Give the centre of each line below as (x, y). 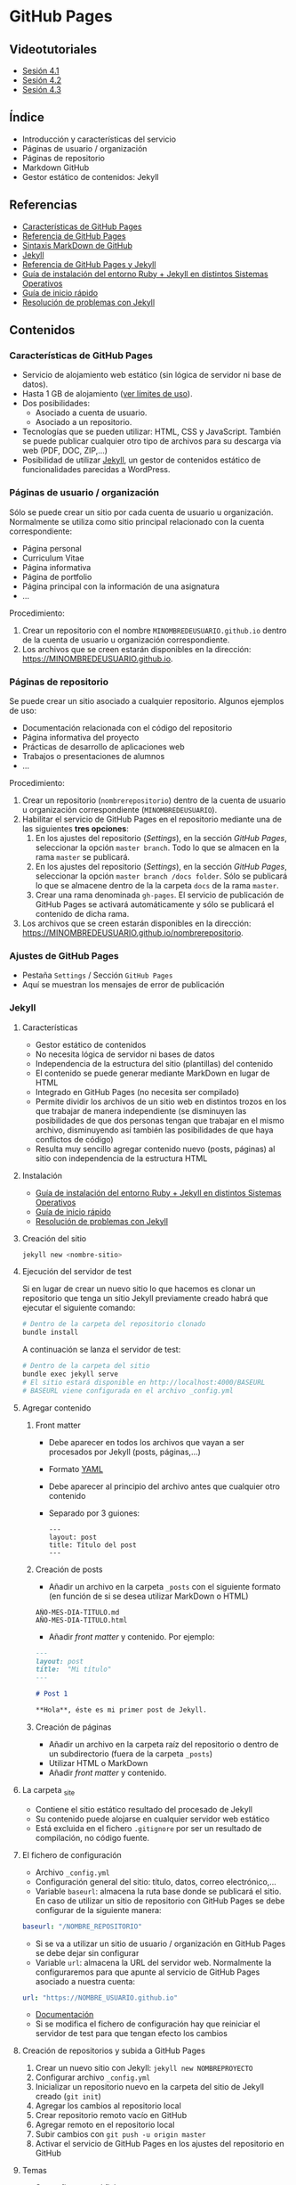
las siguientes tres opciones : (75, 828)
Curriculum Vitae (53, 558)
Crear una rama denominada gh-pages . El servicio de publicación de (160, 895)
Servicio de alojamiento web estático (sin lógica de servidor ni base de (152, 375)
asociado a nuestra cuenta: (85, 1981)
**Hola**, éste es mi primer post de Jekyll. (121, 1710)
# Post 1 (52, 1694)
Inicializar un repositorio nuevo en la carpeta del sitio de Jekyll (150, 2087)
